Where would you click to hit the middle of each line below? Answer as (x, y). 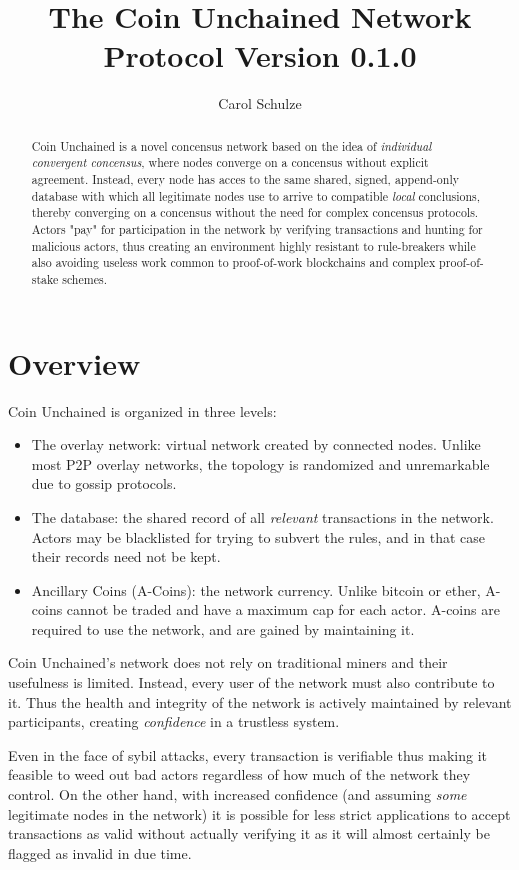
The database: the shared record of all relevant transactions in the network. (262, 516)
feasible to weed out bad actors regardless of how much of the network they (239, 774)
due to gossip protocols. (104, 483)
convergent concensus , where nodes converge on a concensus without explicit (230, 162)
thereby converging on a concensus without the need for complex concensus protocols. (255, 212)
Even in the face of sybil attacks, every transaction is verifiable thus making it (248, 754)
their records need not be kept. (126, 556)
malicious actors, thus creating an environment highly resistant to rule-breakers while (253, 245)
